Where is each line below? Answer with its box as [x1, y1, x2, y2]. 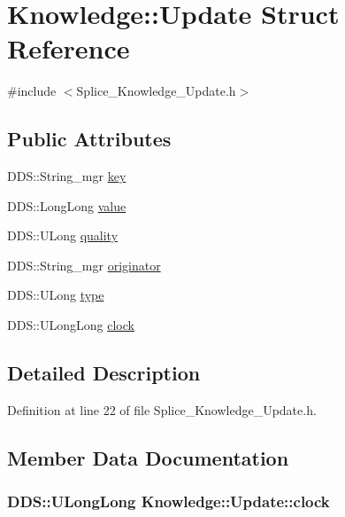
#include [7, 82, 57, 100]
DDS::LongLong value [7, 196, 126, 215]
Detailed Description [7, 359, 201, 387]
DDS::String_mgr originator [7, 255, 161, 274]
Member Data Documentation [7, 443, 289, 471]
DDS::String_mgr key [7, 167, 126, 185]
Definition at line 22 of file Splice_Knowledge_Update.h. [7, 400, 317, 419]
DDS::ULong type [7, 286, 104, 304]
